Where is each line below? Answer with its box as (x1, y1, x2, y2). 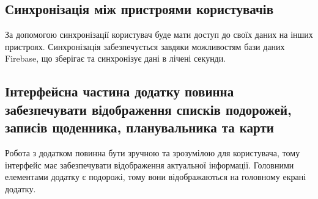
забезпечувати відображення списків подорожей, (5, 99, 292, 118)
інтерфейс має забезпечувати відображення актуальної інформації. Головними (5, 158, 294, 171)
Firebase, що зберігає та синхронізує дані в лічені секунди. (5, 52, 226, 65)
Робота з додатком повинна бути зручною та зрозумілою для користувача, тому (5, 146, 300, 159)
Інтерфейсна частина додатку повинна (5, 82, 234, 101)
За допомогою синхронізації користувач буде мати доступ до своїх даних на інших (5, 28, 313, 41)
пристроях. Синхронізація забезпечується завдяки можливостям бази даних (5, 40, 285, 52)
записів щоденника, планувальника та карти (5, 118, 274, 137)
